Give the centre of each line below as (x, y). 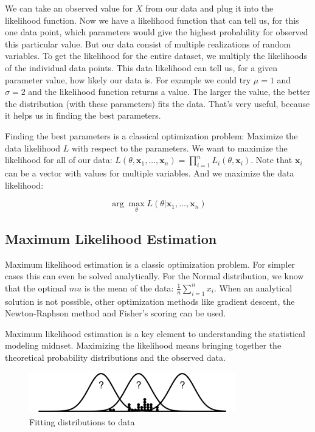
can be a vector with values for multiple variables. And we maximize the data (150, 172)
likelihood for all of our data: (59, 160)
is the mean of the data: (129, 287)
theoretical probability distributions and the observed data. (115, 357)
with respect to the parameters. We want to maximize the (179, 148)
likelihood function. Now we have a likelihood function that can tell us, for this (152, 20)
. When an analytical (253, 287)
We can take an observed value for (69, 8)
